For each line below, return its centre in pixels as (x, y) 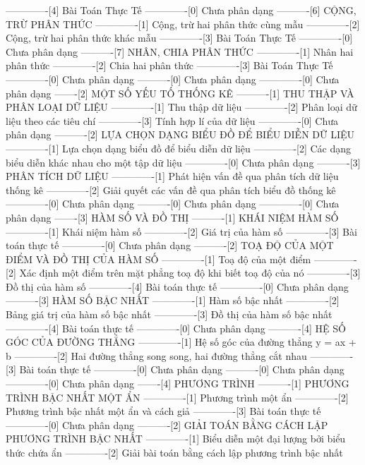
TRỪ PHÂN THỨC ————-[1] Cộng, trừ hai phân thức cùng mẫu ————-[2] (183, 24)
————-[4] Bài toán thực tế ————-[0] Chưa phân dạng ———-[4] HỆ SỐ (176, 328)
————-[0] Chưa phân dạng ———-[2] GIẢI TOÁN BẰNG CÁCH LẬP (167, 424)
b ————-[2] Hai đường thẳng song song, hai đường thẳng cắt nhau (156, 355)
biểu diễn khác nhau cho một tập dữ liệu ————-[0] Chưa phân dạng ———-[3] (183, 162)
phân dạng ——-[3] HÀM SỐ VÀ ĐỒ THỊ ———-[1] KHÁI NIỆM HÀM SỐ (172, 217)
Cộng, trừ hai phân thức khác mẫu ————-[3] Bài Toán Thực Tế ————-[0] (179, 38)
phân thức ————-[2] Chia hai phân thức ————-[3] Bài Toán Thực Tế (169, 65)
